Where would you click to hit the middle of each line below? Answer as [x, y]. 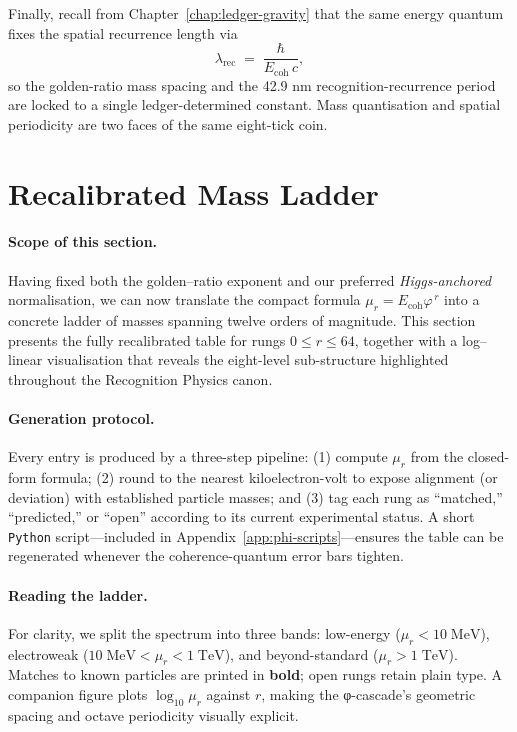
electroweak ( [48, 653]
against [228, 694]
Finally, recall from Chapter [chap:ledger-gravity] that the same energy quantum [256, 13]
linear [25, 359]
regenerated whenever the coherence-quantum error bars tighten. [206, 555]
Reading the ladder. [78, 594]
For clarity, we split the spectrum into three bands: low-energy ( [204, 632]
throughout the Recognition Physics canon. [140, 378]
